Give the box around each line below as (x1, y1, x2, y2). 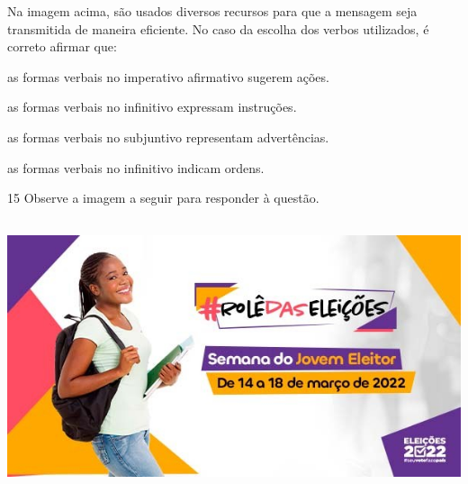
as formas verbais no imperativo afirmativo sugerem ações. (7, 67, 329, 86)
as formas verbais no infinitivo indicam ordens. (7, 158, 265, 177)
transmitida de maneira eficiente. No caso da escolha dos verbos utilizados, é (7, 19, 429, 38)
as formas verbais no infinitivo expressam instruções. (7, 97, 297, 116)
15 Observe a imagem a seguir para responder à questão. (7, 188, 319, 207)
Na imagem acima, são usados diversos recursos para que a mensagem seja (7, 2, 418, 20)
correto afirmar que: (7, 37, 117, 56)
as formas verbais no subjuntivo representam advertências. (7, 127, 329, 146)
